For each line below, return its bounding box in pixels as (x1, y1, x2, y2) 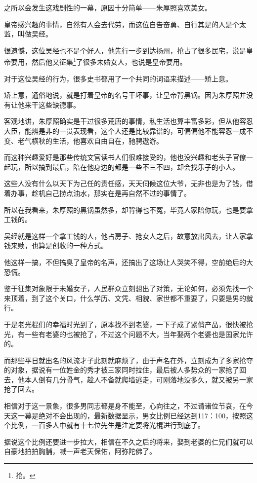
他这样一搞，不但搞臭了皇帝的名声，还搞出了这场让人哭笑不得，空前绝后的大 (4, 257, 253, 267)
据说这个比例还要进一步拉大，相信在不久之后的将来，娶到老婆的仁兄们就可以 (4, 436, 253, 446)
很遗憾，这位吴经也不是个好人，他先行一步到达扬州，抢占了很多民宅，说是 (4, 45, 246, 55)
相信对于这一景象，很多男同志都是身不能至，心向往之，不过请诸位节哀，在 (4, 401, 246, 411)
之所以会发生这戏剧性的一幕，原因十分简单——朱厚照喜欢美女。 (4, 2, 212, 12)
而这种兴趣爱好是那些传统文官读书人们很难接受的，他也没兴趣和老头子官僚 (4, 152, 246, 162)
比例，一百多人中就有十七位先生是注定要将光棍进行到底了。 (10, 420, 205, 430)
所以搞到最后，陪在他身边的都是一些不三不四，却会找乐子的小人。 (24, 161, 239, 172)
